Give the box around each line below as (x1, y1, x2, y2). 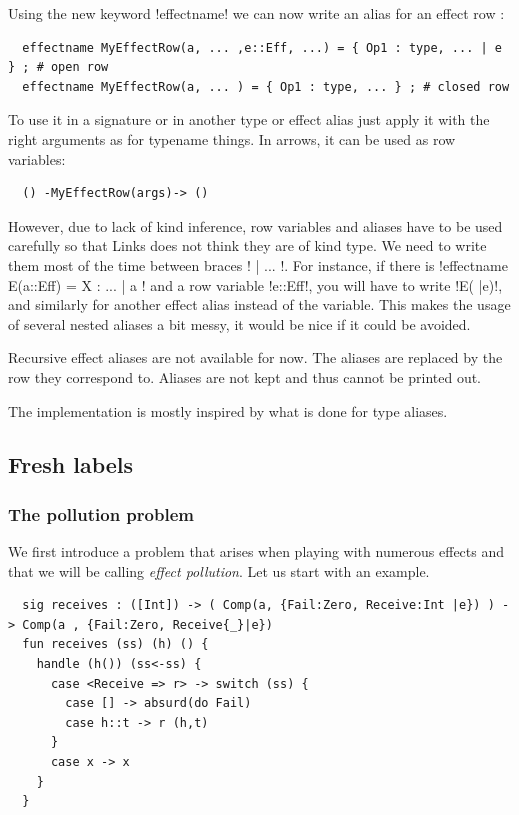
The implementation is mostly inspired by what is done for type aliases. (8, 400, 448, 421)
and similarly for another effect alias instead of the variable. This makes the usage (8, 294, 511, 315)
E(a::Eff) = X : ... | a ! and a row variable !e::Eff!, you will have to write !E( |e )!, (8, 274, 503, 295)
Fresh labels (8, 449, 134, 480)
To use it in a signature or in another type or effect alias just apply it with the (8, 109, 490, 130)
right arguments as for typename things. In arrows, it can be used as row (8, 128, 456, 149)
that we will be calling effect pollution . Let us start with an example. (8, 560, 430, 581)
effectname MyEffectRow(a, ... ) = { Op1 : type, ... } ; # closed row (22, 79, 510, 94)
